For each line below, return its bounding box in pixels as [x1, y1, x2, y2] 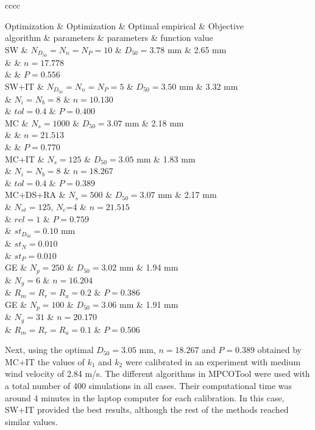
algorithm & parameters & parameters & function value [5, 31, 213, 44]
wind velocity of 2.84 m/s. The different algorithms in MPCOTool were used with [5, 367, 310, 380]
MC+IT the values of [5, 355, 85, 368]
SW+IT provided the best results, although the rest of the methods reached [5, 403, 289, 416]
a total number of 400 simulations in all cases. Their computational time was [5, 379, 292, 392]
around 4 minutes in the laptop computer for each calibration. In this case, [5, 391, 285, 404]
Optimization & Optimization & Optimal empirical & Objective [5, 19, 244, 32]
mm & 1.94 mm [119, 261, 179, 274]
